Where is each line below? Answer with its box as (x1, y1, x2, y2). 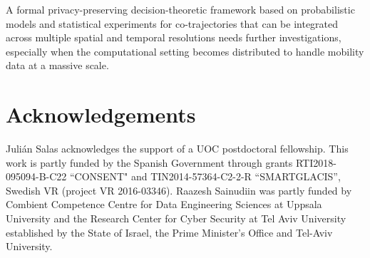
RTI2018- (295, 155, 336, 170)
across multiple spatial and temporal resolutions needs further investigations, (6, 30, 341, 45)
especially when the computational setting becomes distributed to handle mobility (6, 43, 364, 58)
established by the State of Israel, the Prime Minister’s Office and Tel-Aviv (6, 225, 333, 239)
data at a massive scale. (6, 58, 109, 73)
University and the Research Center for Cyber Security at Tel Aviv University (6, 211, 346, 226)
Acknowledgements (6, 100, 196, 129)
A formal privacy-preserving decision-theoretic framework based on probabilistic (6, 2, 355, 16)
